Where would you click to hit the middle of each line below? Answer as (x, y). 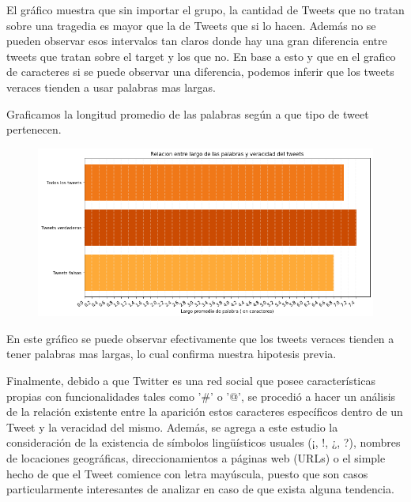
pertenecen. (34, 129)
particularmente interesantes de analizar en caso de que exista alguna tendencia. (200, 489)
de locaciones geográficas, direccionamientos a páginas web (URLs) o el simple (196, 458)
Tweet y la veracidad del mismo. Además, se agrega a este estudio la (172, 427)
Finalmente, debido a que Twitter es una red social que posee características (191, 381)
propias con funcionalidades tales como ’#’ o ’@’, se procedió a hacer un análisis (201, 396)
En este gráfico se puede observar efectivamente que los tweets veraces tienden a (200, 338)
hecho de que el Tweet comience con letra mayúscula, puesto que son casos (187, 473)
